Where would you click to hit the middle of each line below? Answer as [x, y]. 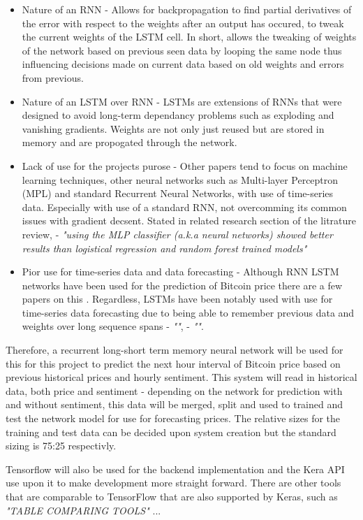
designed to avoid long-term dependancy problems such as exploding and [178, 115]
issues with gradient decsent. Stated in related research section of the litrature [189, 221]
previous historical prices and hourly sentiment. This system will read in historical [181, 377]
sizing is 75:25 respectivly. [61, 446]
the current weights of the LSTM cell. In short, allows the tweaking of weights [189, 37]
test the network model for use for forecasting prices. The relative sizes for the [173, 418]
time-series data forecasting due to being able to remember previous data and [188, 312]
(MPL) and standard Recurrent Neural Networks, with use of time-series [178, 193]
